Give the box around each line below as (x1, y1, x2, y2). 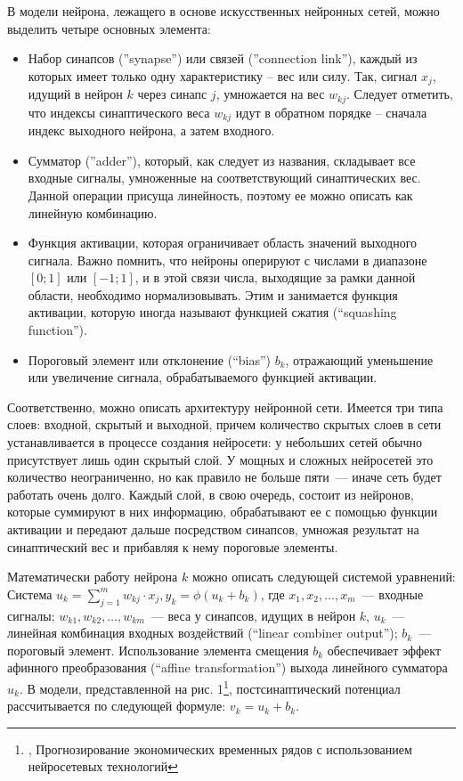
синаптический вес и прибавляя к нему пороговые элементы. (7, 537, 338, 556)
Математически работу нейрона (7, 567, 178, 586)
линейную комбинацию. (28, 203, 158, 222)
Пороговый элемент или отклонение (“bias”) (28, 350, 271, 369)
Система (7, 584, 53, 603)
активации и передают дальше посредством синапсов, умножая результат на (7, 520, 419, 539)
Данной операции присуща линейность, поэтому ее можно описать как (28, 185, 413, 204)
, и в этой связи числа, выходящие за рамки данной (134, 268, 416, 287)
